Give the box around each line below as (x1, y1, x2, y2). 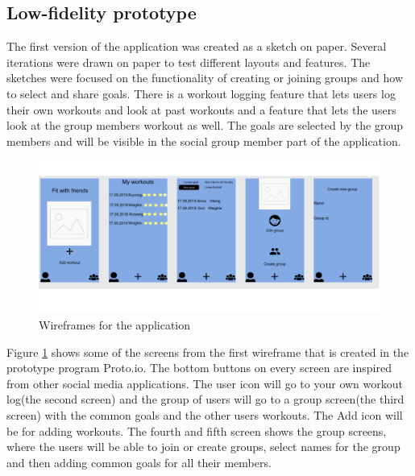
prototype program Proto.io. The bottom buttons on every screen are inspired (6, 359, 392, 376)
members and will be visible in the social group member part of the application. (6, 132, 401, 149)
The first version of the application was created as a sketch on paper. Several (6, 38, 387, 55)
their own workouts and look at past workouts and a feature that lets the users (6, 101, 396, 118)
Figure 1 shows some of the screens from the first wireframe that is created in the (6, 343, 409, 360)
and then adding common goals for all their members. (6, 453, 272, 470)
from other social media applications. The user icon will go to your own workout (6, 375, 403, 391)
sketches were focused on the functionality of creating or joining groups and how (6, 69, 404, 86)
